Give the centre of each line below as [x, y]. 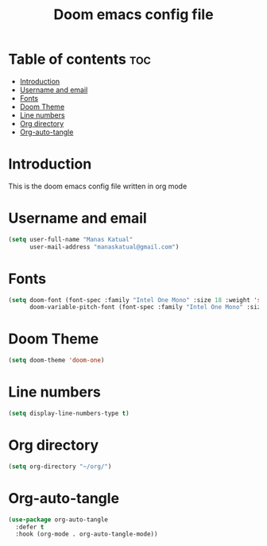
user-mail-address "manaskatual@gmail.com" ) [104, 247]
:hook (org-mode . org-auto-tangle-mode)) [87, 534]
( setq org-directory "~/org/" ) [60, 467]
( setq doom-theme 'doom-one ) [56, 360]
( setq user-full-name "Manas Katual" [71, 239]
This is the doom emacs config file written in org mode [98, 186]
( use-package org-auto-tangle [58, 519]
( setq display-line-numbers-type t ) [69, 413]
